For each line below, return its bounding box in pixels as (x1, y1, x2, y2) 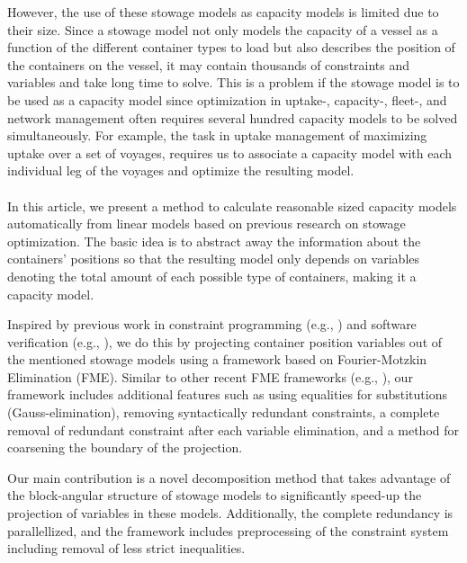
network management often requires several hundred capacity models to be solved (7, 108, 458, 127)
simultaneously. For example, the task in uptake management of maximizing (7, 126, 427, 145)
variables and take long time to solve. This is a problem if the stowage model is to (7, 73, 460, 92)
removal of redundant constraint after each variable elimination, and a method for (7, 420, 460, 439)
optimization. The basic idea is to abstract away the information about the (7, 231, 421, 250)
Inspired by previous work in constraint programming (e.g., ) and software (7, 315, 417, 334)
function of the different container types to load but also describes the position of (7, 38, 455, 57)
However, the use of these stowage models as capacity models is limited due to (7, 3, 439, 21)
